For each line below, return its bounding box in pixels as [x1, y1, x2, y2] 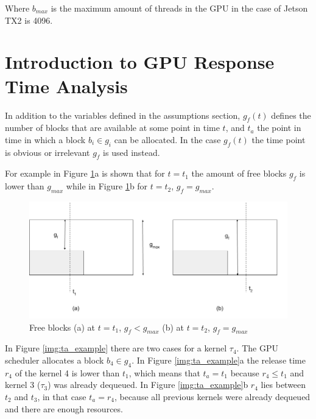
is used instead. [103, 146, 160, 158]
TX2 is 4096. [5, 13, 53, 26]
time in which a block [5, 133, 86, 146]
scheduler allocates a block [5, 354, 104, 367]
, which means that [128, 366, 200, 379]
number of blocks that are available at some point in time [5, 121, 220, 134]
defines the [271, 108, 311, 121]
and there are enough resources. [5, 402, 123, 415]
